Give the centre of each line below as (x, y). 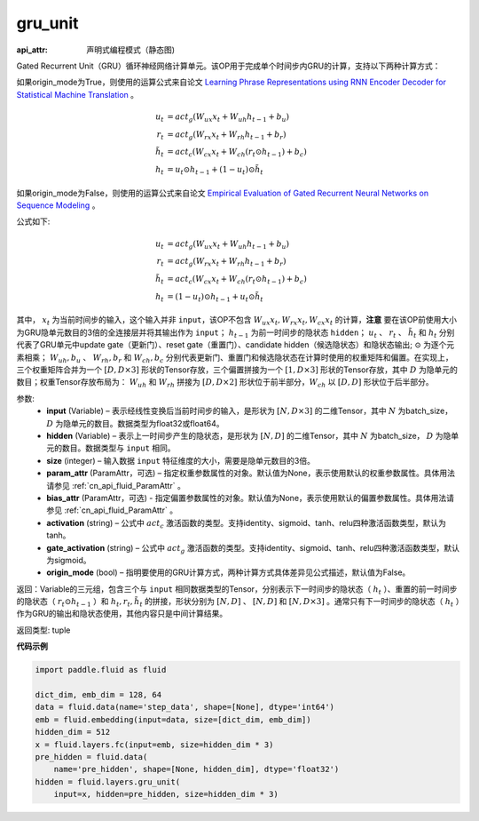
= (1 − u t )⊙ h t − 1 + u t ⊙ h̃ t (215, 298)
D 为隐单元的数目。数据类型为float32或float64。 (135, 423)
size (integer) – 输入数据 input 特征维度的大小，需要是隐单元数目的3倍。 (181, 460)
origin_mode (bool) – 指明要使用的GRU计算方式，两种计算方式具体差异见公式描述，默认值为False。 (228, 572)
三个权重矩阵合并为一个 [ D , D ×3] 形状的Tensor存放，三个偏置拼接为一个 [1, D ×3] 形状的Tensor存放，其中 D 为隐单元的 (237, 370)
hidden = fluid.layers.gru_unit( (108, 781)
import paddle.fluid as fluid (101, 670)
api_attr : (32, 50)
